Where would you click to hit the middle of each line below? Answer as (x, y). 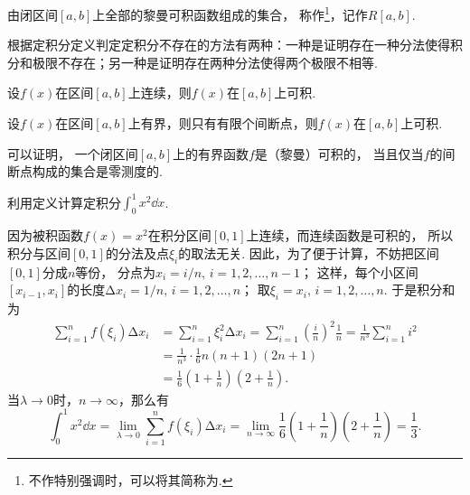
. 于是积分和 (419, 290)
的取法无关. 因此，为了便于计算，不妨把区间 (309, 252)
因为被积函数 (45, 235)
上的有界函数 (210, 153)
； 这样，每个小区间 (359, 271)
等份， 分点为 (115, 271)
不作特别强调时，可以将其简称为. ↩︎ (131, 480)
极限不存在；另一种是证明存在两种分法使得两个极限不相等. (205, 62)
